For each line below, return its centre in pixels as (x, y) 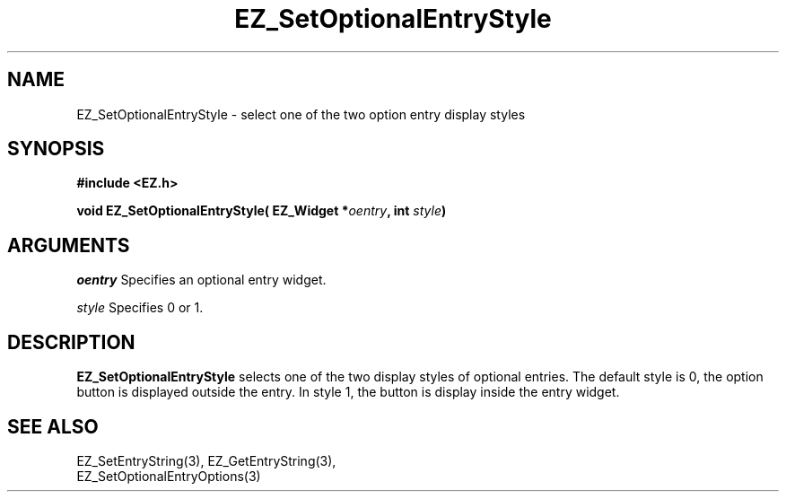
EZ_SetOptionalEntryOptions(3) (169, 476)
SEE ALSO (53, 426)
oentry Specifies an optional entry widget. (201, 280)
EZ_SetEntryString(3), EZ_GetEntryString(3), (206, 460)
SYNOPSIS (56, 149)
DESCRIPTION (71, 342)
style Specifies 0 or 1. (140, 308)
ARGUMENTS (69, 245)
